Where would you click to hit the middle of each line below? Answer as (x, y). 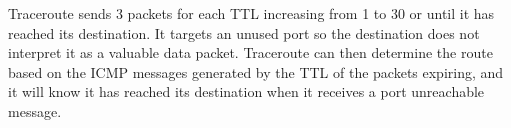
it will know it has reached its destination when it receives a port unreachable (246, 91)
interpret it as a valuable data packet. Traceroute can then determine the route (250, 52)
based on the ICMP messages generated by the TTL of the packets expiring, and (256, 71)
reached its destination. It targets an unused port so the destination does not (244, 32)
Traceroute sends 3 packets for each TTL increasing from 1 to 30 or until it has (251, 13)
